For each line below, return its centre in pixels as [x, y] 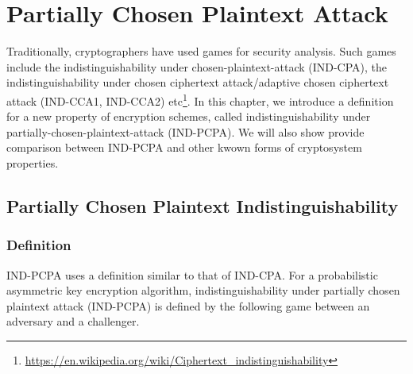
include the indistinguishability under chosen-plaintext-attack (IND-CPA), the [197, 66]
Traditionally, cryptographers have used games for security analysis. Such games [201, 51]
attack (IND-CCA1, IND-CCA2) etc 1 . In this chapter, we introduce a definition [200, 99]
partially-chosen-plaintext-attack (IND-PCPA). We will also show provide [185, 131]
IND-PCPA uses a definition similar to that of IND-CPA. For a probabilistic [192, 274]
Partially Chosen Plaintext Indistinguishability [203, 205]
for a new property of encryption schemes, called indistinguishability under [189, 116]
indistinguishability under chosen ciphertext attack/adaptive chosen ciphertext [198, 82]
